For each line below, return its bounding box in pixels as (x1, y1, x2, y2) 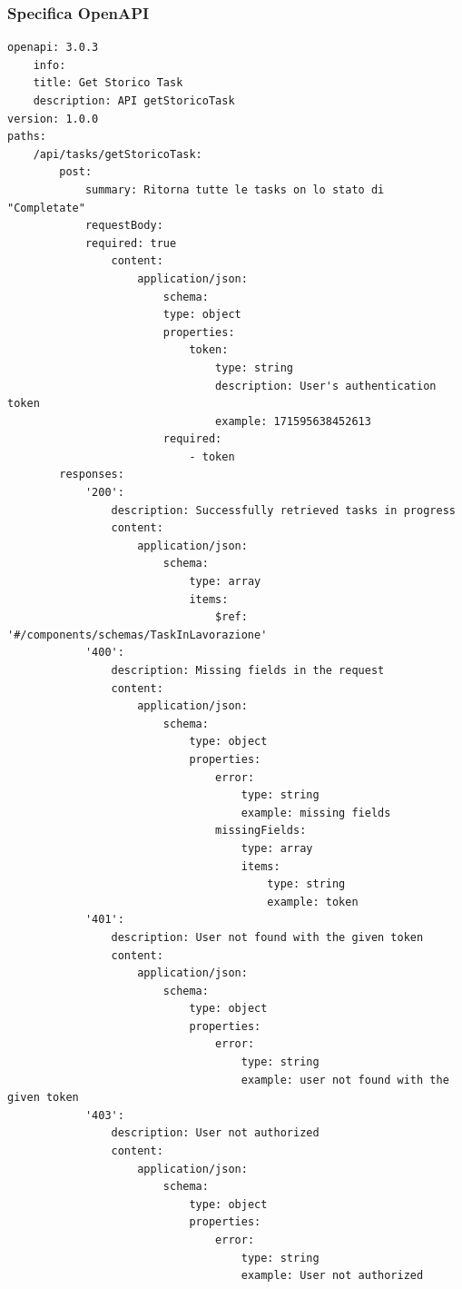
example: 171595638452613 (215, 414, 371, 428)
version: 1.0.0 (7, 112, 99, 125)
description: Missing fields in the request (111, 664, 385, 677)
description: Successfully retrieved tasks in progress (111, 503, 456, 517)
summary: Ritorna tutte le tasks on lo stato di (84, 183, 385, 196)
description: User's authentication (215, 379, 437, 392)
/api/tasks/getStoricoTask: (33, 147, 202, 161)
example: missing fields (241, 806, 391, 819)
